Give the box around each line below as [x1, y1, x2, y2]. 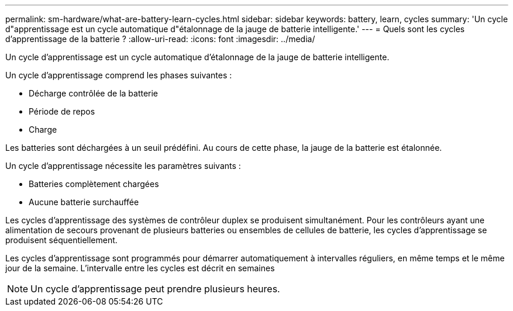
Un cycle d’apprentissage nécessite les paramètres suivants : [5, 161, 241, 171]
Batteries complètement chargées [29, 179, 159, 189]
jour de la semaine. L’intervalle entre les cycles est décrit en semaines [5, 263, 275, 273]
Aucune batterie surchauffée [29, 197, 139, 207]
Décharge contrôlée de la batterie [29, 88, 159, 98]
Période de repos [29, 106, 95, 116]
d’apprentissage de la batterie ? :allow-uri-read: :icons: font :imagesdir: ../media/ [5, 34, 315, 44]
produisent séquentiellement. [5, 235, 118, 245]
